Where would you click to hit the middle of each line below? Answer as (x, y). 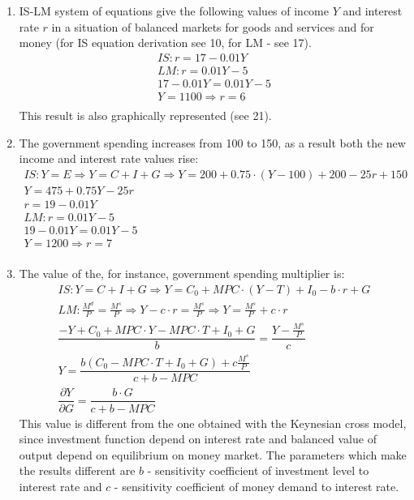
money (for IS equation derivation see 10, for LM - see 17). (165, 43)
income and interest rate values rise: (109, 158)
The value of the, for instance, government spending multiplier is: (182, 273)
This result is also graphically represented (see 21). (145, 115)
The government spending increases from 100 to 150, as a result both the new (212, 142)
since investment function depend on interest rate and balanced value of (198, 439)
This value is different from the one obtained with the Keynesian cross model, (213, 423)
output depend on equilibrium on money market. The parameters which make (213, 454)
